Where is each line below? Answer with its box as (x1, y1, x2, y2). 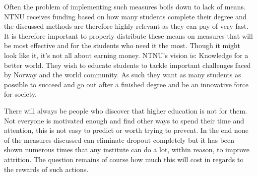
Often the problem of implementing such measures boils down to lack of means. (4, 1, 246, 11)
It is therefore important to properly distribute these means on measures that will (4, 30, 253, 41)
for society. (4, 89, 37, 99)
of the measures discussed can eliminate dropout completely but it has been (4, 134, 235, 145)
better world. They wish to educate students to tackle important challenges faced (4, 59, 251, 70)
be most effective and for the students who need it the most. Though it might (4, 40, 240, 51)
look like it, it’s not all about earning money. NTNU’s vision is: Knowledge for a (4, 50, 249, 60)
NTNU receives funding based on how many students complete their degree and (4, 11, 247, 21)
